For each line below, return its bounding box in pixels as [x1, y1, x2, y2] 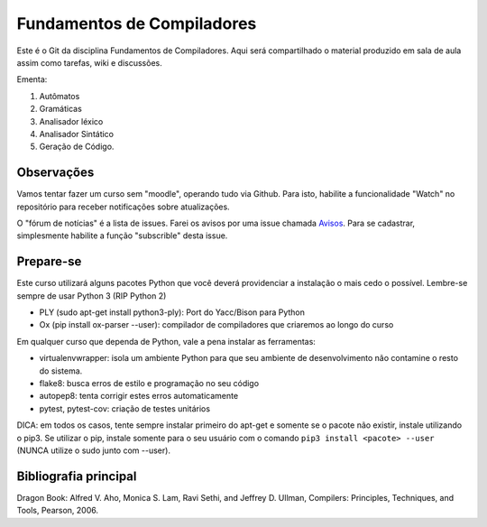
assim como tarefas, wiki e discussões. [16, 57, 162, 68]
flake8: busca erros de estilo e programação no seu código [39, 378, 260, 388]
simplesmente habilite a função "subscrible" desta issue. [16, 230, 228, 241]
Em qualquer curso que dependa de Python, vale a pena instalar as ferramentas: [16, 336, 316, 347]
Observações [16, 165, 95, 180]
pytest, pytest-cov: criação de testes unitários [39, 402, 211, 414]
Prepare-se [16, 254, 82, 270]
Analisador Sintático [39, 128, 115, 139]
